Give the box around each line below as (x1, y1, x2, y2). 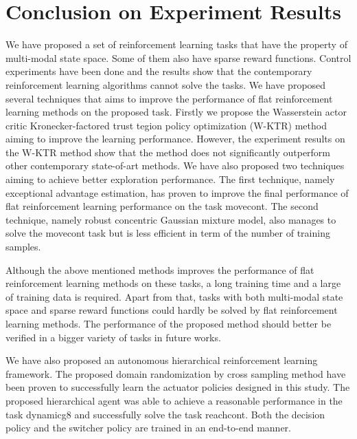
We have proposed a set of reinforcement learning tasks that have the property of (5, 37, 347, 52)
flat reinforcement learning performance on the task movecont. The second (5, 199, 319, 213)
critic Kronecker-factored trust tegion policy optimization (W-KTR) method (5, 118, 327, 132)
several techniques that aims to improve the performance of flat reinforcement (5, 91, 333, 105)
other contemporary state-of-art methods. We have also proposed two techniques (5, 158, 345, 173)
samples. (5, 239, 41, 254)
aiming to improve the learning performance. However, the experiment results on (5, 131, 345, 146)
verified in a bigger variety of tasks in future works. (5, 330, 221, 344)
